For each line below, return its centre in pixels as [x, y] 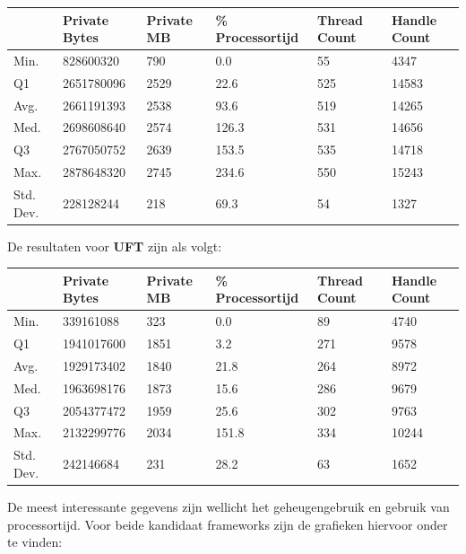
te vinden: [35, 542]
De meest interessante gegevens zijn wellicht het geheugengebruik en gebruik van [229, 506]
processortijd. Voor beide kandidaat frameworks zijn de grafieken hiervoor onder [228, 524]
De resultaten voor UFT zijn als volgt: [115, 246]
